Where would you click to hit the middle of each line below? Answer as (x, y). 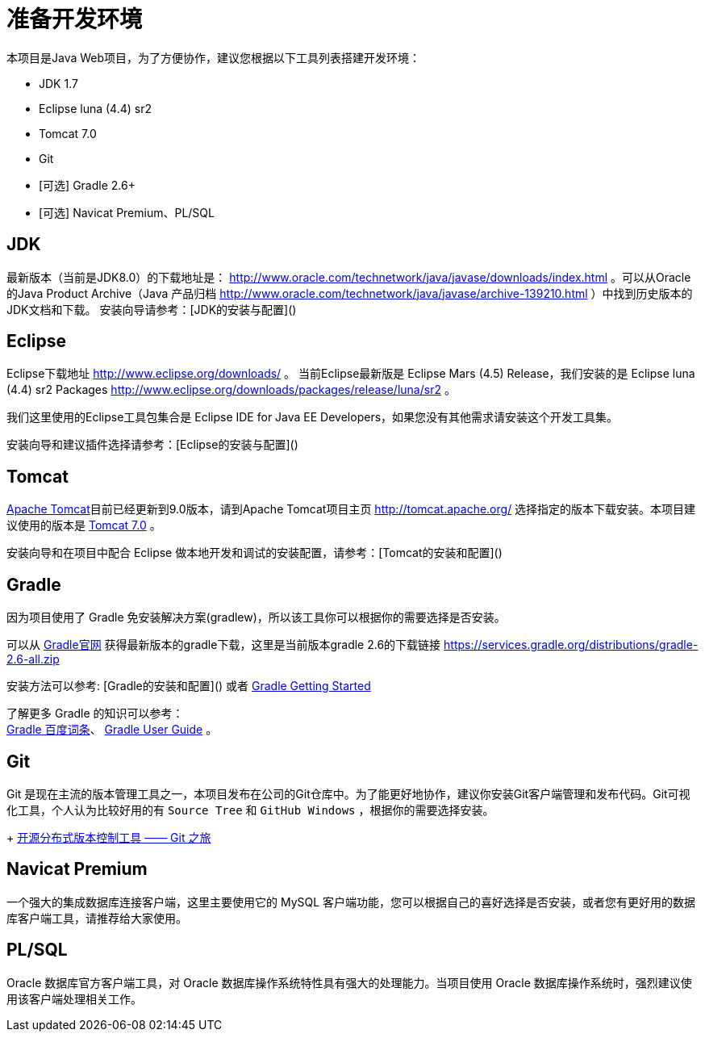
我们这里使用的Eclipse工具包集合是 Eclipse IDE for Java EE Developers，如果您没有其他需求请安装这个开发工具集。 (313, 417)
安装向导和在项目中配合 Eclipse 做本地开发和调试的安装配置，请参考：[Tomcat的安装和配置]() (254, 553)
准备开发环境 (75, 19)
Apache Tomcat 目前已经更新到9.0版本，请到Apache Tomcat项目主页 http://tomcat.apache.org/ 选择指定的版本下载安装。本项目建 (351, 509)
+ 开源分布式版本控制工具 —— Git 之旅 (109, 837)
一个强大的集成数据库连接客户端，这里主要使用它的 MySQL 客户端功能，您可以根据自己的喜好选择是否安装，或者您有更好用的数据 (351, 902)
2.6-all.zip (33, 659)
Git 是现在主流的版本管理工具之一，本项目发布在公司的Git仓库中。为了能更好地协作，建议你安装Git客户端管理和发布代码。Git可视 (348, 793)
